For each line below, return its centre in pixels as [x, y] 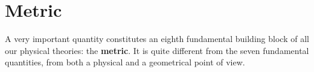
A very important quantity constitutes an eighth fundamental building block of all [157, 39]
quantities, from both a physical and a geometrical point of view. [125, 62]
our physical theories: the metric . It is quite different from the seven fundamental [157, 50]
